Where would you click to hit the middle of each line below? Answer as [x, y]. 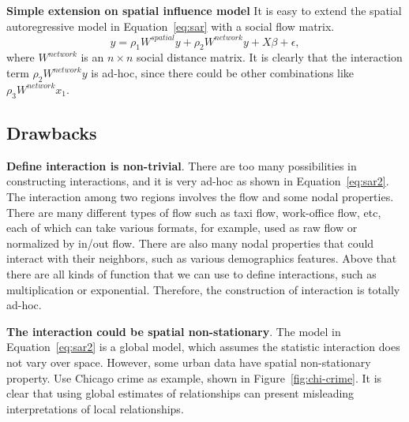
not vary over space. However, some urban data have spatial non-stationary [189, 362]
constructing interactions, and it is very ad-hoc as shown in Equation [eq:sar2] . [198, 181]
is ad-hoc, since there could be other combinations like [223, 73]
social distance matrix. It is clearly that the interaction [270, 57]
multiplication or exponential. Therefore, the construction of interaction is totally [203, 289]
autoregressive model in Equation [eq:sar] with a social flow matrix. [171, 26]
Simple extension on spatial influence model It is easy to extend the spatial [204, 10]
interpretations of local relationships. [95, 408]
